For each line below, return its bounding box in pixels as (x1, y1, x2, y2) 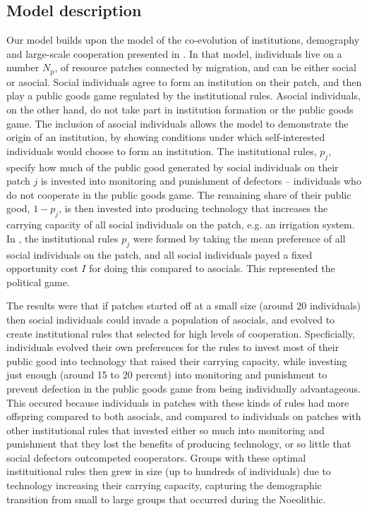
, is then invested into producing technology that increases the (59, 201, 328, 216)
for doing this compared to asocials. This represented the (89, 261, 335, 276)
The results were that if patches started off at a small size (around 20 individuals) (6, 298, 361, 313)
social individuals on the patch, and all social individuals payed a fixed (6, 247, 313, 261)
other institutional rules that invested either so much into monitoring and (6, 422, 325, 437)
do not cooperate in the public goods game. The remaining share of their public (6, 187, 351, 202)
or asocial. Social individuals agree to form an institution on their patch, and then (6, 74, 362, 89)
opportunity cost (6, 261, 78, 276)
